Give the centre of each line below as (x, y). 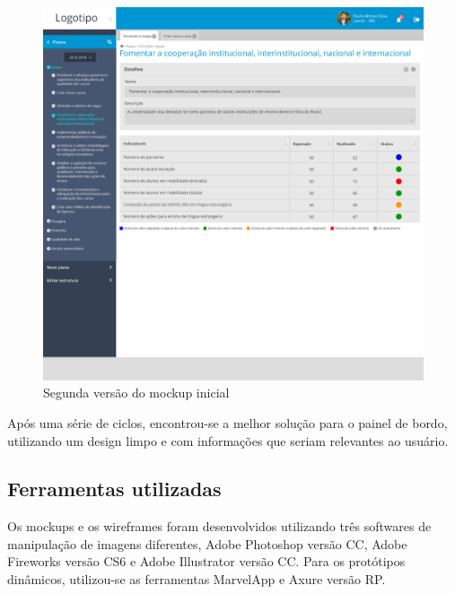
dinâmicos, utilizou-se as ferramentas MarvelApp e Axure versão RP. (197, 579)
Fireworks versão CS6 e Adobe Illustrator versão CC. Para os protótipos (206, 561)
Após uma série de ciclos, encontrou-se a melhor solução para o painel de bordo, (227, 422)
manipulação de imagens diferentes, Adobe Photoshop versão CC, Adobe (207, 543)
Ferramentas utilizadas (114, 489)
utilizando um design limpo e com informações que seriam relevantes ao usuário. (228, 440)
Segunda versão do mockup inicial (136, 393)
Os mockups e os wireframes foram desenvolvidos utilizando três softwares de (219, 526)
